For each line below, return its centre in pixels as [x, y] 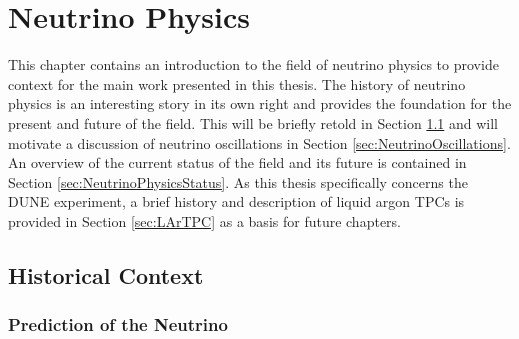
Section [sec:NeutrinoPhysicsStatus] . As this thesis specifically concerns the [238, 181]
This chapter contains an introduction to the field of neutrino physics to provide [253, 64]
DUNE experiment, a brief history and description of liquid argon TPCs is [236, 201]
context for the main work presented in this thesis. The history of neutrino [237, 83]
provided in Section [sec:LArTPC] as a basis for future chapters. [204, 220]
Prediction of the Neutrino [118, 324]
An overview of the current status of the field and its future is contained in [237, 162]
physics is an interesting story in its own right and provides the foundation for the [260, 103]
